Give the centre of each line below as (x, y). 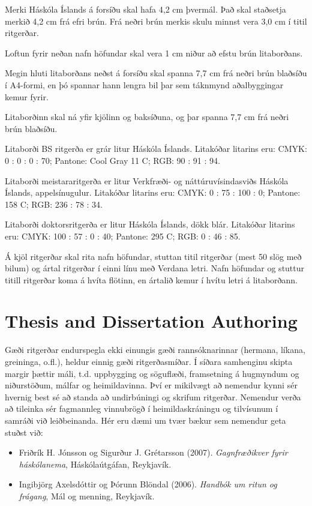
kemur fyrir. (27, 96)
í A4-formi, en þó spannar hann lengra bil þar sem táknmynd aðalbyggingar (144, 84)
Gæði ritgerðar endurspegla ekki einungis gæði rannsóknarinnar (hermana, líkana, (155, 350)
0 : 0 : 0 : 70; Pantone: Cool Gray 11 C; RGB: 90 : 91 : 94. (112, 160)
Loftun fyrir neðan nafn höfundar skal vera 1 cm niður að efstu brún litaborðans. (154, 53)
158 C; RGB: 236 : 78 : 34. (54, 204)
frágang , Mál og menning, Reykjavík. (87, 495)
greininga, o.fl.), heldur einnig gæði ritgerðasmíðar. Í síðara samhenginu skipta (149, 361)
